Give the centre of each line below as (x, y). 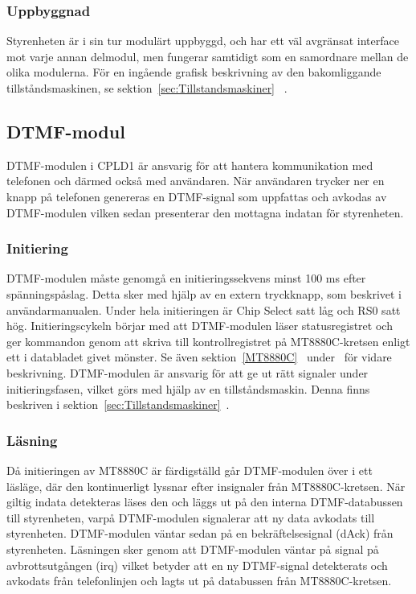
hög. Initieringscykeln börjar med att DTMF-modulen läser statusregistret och (200, 326)
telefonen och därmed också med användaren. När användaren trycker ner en (196, 181)
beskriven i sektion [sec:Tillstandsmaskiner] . (118, 404)
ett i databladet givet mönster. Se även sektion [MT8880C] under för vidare (199, 357)
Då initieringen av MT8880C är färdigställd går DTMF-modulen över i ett (190, 470)
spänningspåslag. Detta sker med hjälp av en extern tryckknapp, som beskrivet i (204, 293)
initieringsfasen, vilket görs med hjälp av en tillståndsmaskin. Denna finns (188, 388)
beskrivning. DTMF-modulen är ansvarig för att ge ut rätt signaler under (188, 372)
